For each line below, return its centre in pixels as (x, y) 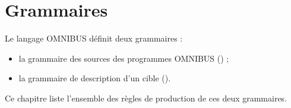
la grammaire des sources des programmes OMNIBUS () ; (124, 58)
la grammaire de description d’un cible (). (95, 78)
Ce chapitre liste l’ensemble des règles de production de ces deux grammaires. (146, 98)
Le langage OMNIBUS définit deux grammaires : (94, 38)
